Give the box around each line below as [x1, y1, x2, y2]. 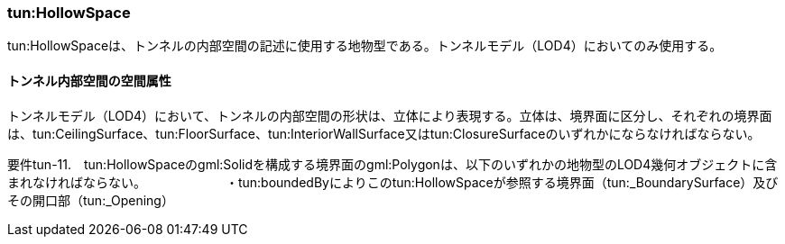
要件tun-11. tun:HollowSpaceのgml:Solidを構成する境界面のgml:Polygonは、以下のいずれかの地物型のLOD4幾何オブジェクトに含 [7, 156, 778, 172]
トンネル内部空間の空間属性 [7, 72, 171, 88]
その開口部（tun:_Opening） [7, 192, 174, 208]
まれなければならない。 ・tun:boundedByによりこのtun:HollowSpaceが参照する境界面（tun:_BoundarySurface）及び [7, 174, 779, 190]
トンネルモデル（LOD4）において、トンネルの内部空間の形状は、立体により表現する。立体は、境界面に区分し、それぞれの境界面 [7, 107, 772, 123]
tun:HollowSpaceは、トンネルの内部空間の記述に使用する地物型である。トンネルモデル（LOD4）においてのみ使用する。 [7, 38, 723, 54]
